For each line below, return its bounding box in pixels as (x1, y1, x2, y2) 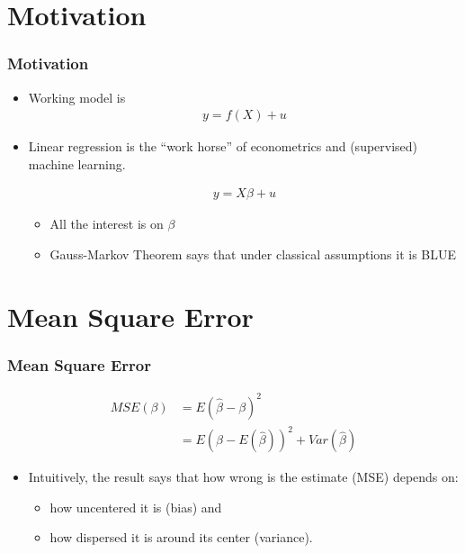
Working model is (28, 87, 126, 106)
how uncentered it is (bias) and (49, 497, 222, 516)
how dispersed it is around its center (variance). (49, 528, 313, 547)
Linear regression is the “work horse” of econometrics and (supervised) (28, 137, 418, 156)
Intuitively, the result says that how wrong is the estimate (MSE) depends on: (28, 467, 459, 486)
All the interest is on (49, 214, 164, 233)
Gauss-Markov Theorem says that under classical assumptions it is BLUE (49, 245, 457, 264)
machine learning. (28, 154, 126, 173)
